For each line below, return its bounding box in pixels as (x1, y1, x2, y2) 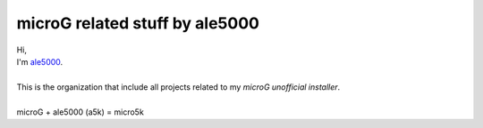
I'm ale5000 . (16, 56, 64, 67)
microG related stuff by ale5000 (16, 13, 259, 33)
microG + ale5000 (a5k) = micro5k (16, 107, 145, 117)
